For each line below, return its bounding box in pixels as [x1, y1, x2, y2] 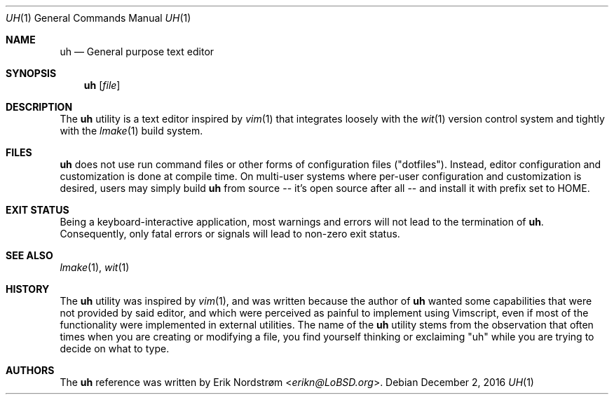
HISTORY [6, 283, 50, 295]
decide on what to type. [60, 343, 170, 354]
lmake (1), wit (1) [60, 261, 130, 273]
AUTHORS [6, 364, 55, 376]
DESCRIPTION [6, 101, 73, 113]
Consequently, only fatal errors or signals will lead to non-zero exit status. [60, 228, 400, 240]
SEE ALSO [6, 249, 53, 261]
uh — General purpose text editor [60, 46, 214, 57]
